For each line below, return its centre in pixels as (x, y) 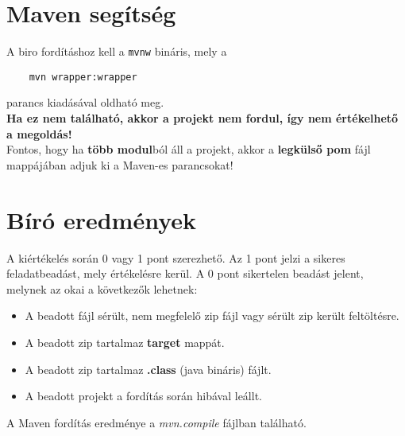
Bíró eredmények (102, 219)
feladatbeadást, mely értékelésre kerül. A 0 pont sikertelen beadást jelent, (185, 273)
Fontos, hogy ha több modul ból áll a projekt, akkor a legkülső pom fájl (189, 149)
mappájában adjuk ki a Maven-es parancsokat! (120, 164)
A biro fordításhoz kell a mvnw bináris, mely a (117, 51)
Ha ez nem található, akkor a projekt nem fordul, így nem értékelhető (202, 118)
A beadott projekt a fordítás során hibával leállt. (143, 396)
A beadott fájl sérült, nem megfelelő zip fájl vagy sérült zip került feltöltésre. (212, 315)
